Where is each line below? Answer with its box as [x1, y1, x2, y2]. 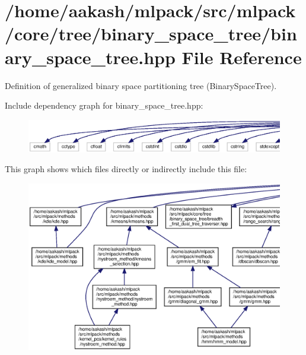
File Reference [181, 45, 302, 69]
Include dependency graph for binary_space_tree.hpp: [5, 99, 203, 112]
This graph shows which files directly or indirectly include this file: [5, 163, 247, 175]
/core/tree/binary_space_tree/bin [5, 21, 297, 46]
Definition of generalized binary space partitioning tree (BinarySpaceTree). [5, 79, 277, 91]
